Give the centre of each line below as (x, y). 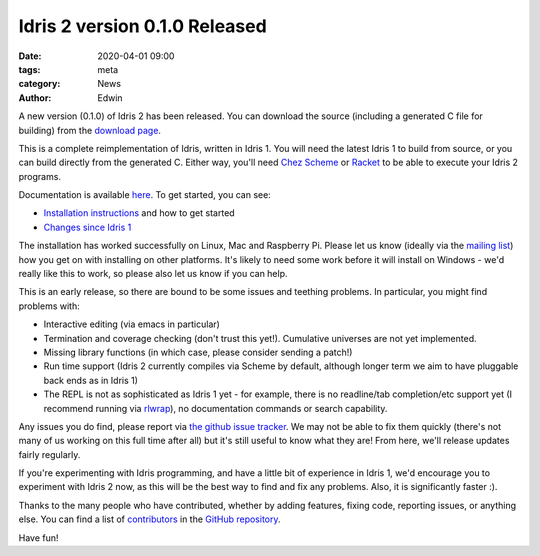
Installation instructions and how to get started (139, 213)
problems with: (49, 306)
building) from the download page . (90, 130)
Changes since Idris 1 (87, 227)
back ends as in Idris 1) (91, 380)
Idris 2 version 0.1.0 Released (142, 26)
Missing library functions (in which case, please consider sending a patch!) (198, 352)
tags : (29, 69)
